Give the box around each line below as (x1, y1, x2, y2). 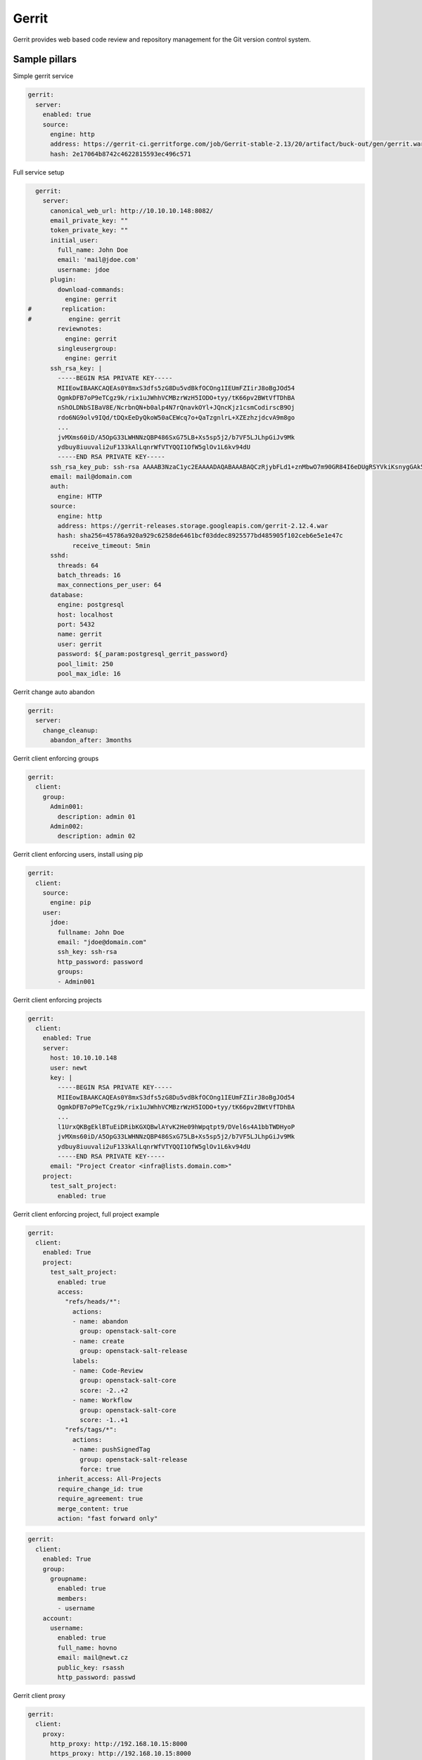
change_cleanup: (42, 726, 98, 734)
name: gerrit (57, 630, 103, 639)
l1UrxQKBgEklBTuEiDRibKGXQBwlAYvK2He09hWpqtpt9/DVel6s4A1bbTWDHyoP (57, 1123, 295, 1131)
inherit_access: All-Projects (57, 1475, 162, 1483)
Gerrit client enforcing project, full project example (13, 1209, 160, 1218)
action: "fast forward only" (57, 1514, 158, 1522)
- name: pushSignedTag (72, 1445, 151, 1454)
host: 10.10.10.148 (50, 1054, 117, 1062)
